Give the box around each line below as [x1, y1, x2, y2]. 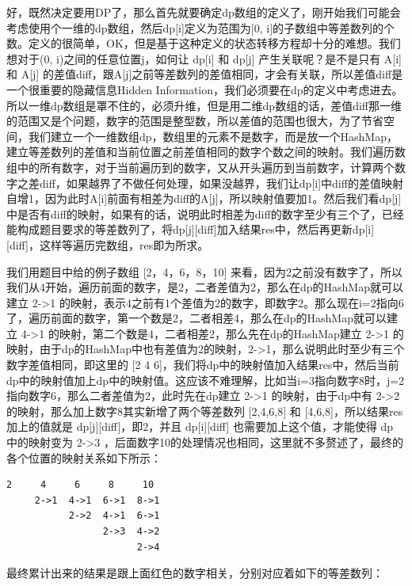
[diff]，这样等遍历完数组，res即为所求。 [6, 236, 209, 253]
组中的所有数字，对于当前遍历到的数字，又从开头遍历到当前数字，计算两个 [6, 158, 395, 175]
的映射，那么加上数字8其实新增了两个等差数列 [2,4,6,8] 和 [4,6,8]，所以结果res [6, 402, 403, 419]
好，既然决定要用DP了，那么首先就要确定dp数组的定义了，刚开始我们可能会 [6, 4, 401, 20]
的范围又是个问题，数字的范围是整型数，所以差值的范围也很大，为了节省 [6, 112, 383, 129]
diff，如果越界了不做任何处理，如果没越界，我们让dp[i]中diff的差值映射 [39, 174, 403, 191]
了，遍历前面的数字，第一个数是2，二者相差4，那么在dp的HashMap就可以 [6, 310, 387, 326]
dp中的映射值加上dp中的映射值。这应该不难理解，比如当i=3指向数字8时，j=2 [6, 371, 405, 388]
